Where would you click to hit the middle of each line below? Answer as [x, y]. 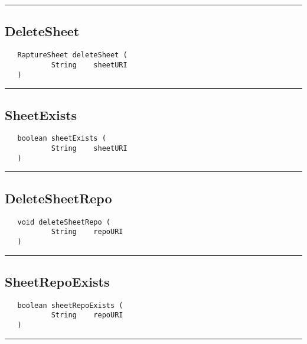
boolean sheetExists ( [62, 139]
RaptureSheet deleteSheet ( [72, 55]
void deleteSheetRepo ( [64, 222]
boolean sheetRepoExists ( [70, 305]
